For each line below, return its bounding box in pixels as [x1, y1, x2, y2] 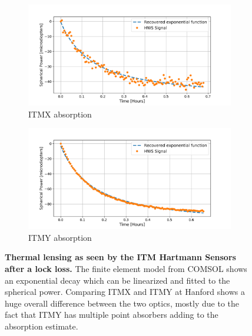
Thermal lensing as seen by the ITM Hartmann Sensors [5, 251, 236, 263]
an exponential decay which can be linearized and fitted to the [5, 274, 230, 286]
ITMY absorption [28, 231, 92, 243]
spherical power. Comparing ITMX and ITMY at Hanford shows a [5, 285, 245, 298]
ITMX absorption [28, 107, 92, 120]
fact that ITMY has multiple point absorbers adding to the [5, 308, 218, 321]
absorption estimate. [5, 320, 78, 332]
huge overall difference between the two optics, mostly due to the [5, 297, 240, 309]
